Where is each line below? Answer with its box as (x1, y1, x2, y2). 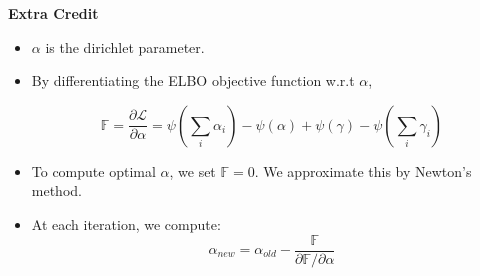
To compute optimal (31, 160, 156, 181)
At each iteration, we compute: (31, 213, 221, 234)
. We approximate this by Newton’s (254, 160, 472, 181)
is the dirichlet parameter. (45, 36, 205, 57)
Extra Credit (8, 3, 99, 23)
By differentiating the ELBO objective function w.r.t (31, 70, 355, 91)
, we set (169, 160, 216, 181)
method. (31, 180, 82, 201)
